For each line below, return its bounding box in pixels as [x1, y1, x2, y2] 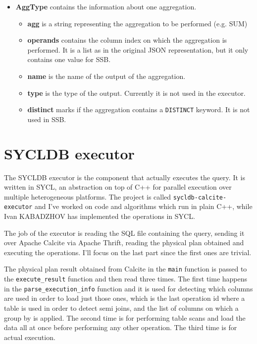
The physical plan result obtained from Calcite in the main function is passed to [4, 264, 247, 274]
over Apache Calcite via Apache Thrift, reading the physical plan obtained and [4, 237, 244, 248]
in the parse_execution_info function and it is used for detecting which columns [4, 283, 253, 293]
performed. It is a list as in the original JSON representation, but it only [27, 44, 249, 55]
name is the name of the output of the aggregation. [27, 70, 186, 81]
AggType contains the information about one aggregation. [15, 1, 197, 11]
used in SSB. [27, 114, 66, 124]
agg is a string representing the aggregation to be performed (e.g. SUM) [27, 18, 248, 28]
